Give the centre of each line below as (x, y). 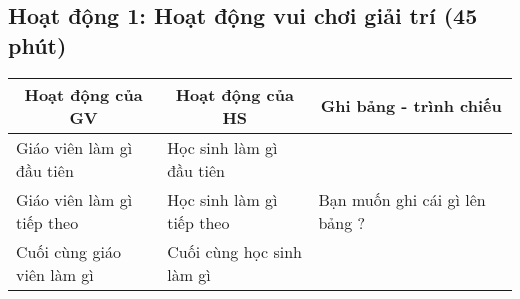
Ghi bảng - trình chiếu (411, 106)
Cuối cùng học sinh (234, 251)
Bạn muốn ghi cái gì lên (402, 199)
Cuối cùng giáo (68, 251)
